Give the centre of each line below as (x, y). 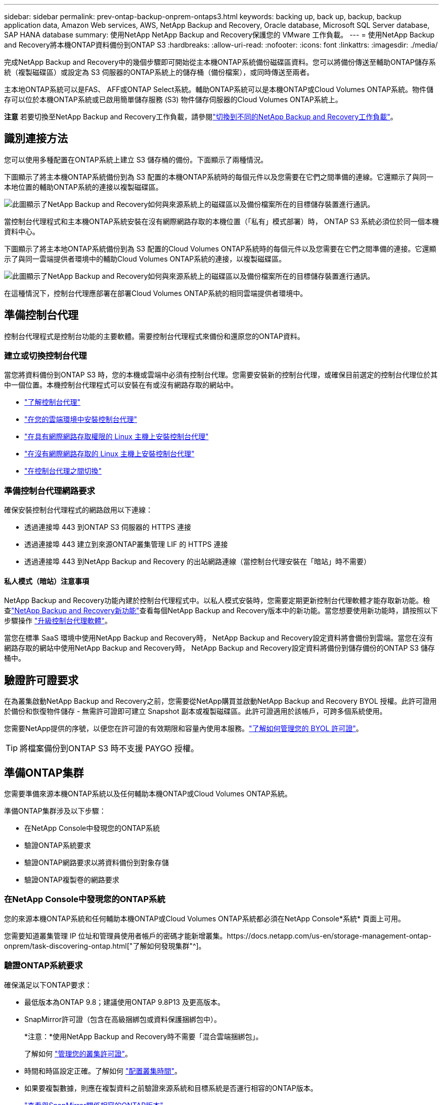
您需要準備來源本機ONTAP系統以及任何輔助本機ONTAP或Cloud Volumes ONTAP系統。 (148, 794)
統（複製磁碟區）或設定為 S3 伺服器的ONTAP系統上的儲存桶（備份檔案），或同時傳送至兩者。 (159, 72)
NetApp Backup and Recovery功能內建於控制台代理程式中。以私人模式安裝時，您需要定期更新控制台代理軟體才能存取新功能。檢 (217, 601)
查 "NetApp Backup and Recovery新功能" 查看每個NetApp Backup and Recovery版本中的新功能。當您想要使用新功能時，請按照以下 (221, 611)
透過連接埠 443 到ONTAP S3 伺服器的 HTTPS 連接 (108, 527)
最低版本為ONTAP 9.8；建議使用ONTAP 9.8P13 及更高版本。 (124, 1002)
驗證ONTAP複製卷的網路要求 (72, 880)
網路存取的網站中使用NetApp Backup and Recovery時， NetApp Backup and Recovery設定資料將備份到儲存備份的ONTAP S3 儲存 (219, 648)
